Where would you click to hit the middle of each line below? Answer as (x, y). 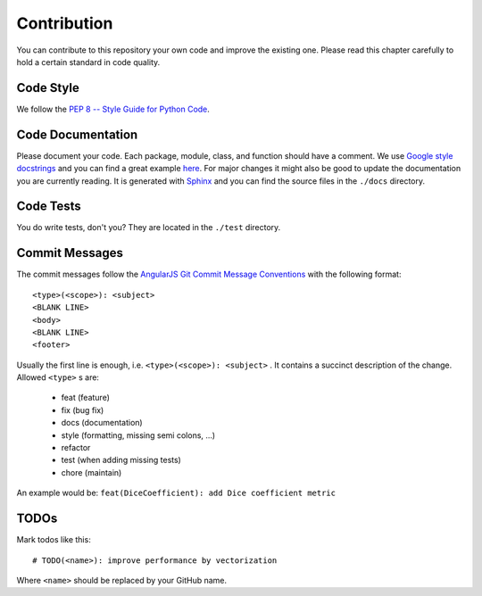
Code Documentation (77, 134)
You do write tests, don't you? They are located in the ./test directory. (149, 228)
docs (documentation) (102, 423)
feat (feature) (86, 398)
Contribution (65, 23)
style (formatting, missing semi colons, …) (138, 435)
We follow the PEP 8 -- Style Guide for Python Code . (113, 109)
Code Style (48, 88)
